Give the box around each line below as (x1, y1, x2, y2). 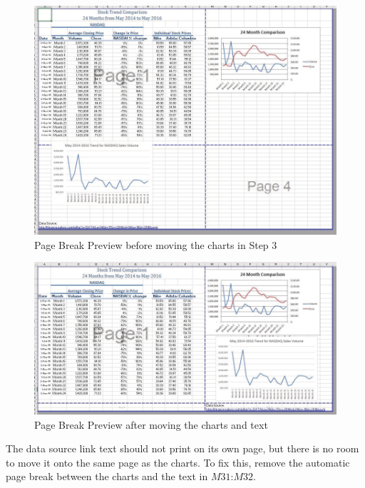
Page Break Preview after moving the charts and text (34, 417, 268, 432)
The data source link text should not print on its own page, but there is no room (6, 441, 359, 456)
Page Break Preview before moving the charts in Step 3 (34, 237, 277, 252)
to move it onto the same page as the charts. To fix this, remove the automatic (6, 454, 350, 469)
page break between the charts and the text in (6, 469, 208, 484)
